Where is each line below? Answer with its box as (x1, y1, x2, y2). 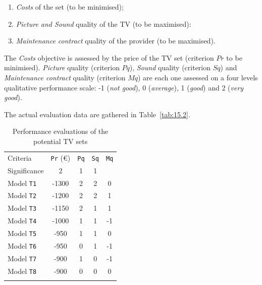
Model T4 (8, 215, 37, 226)
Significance (8, 165, 44, 175)
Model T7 (8, 253, 37, 263)
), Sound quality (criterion (129, 62, 211, 73)
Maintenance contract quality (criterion (4, 72, 126, 82)
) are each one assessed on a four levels (137, 72, 258, 82)
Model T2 (8, 190, 37, 201)
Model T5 (8, 228, 37, 239)
